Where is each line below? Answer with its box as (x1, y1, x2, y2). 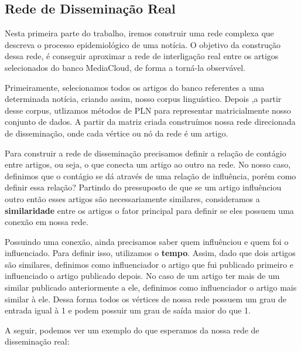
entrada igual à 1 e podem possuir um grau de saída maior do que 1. (5, 304, 251, 316)
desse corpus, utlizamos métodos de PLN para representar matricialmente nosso (5, 104, 291, 116)
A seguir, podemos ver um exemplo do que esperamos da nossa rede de (5, 323, 259, 336)
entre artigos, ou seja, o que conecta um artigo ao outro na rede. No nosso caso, (5, 158, 291, 171)
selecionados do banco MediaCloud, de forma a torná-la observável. (5, 61, 246, 73)
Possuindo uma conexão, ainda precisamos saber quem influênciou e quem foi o (5, 235, 289, 247)
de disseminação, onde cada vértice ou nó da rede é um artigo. (5, 127, 228, 139)
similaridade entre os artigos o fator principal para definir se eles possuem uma (5, 204, 294, 216)
